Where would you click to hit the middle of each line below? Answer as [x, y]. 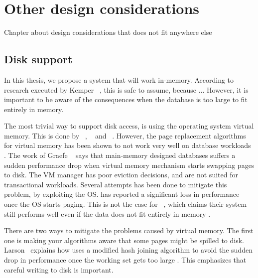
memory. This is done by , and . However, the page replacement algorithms [125, 135]
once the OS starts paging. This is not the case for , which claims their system [126, 204]
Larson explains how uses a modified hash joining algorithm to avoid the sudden [128, 250]
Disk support [38, 59]
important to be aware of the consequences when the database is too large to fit [126, 99]
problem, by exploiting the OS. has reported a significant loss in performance [122, 194]
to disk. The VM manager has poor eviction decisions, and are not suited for [121, 175]
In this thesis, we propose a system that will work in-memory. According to [119, 79]
